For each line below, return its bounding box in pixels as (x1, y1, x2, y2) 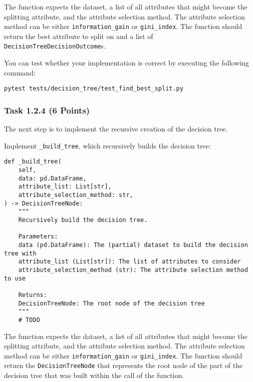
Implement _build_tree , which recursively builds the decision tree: (4, 140, 211, 150)
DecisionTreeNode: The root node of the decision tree (18, 299, 205, 307)
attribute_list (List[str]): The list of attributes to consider (18, 258, 241, 265)
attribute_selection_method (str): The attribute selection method (18, 266, 248, 273)
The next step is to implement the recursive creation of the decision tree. (4, 123, 228, 134)
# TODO (18, 316, 40, 323)
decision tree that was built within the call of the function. (4, 370, 184, 380)
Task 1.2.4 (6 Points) (4, 103, 90, 116)
